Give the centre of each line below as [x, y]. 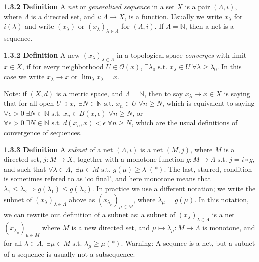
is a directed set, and [63, 16]
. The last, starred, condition [208, 168]
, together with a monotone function [129, 159]
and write [40, 26]
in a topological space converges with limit [181, 55]
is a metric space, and [89, 93]
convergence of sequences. [43, 132]
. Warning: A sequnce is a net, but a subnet [188, 242]
